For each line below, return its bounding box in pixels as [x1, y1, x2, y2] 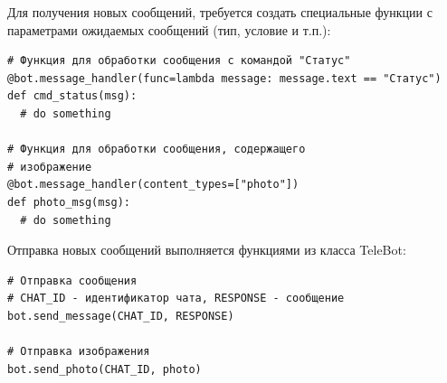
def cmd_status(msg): [7, 89, 138, 103]
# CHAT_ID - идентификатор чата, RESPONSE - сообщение [7, 292, 345, 305]
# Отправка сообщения [7, 274, 138, 287]
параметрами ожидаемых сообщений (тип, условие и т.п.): [7, 20, 331, 39]
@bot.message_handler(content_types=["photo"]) [7, 178, 300, 191]
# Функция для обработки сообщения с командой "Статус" [7, 54, 351, 68]
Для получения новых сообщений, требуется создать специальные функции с [7, 3, 433, 21]
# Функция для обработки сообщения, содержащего [7, 143, 306, 156]
